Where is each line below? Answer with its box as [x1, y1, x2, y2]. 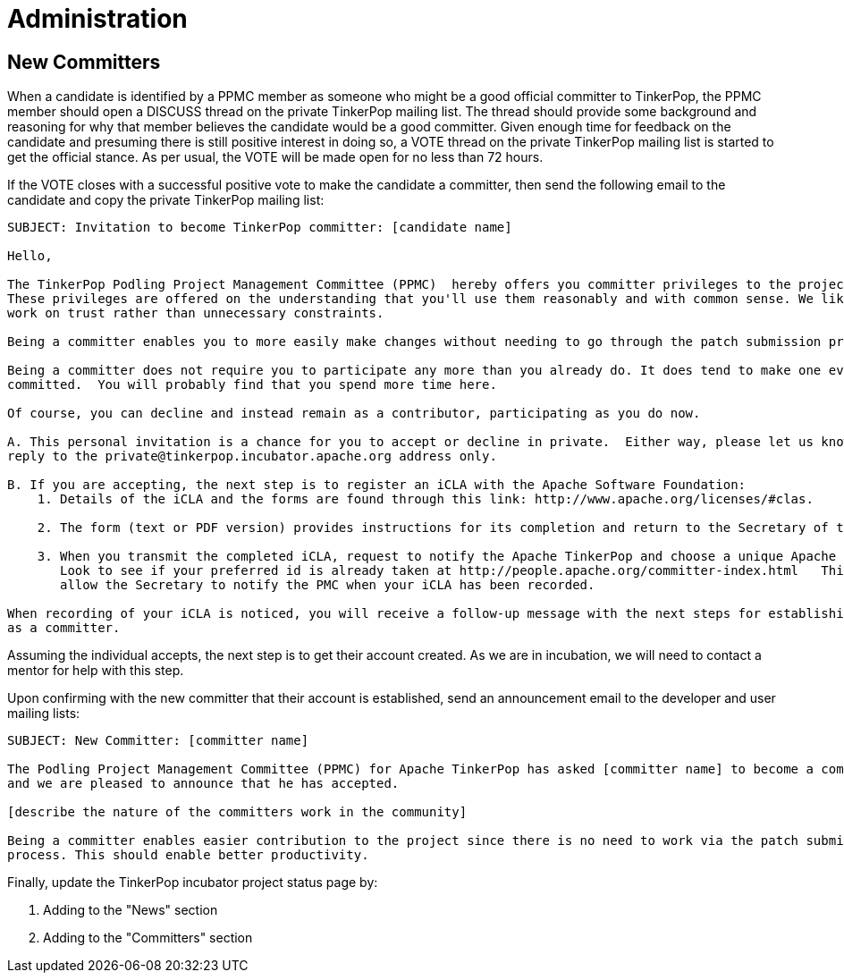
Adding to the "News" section [43, 902, 218, 918]
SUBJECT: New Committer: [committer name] [7, 733, 309, 748]
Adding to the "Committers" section [43, 930, 253, 946]
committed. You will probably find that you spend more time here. [7, 377, 497, 393]
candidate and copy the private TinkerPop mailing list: [7, 192, 325, 208]
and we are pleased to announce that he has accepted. [7, 776, 400, 791]
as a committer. [7, 621, 121, 636]
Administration [7, 4, 188, 34]
